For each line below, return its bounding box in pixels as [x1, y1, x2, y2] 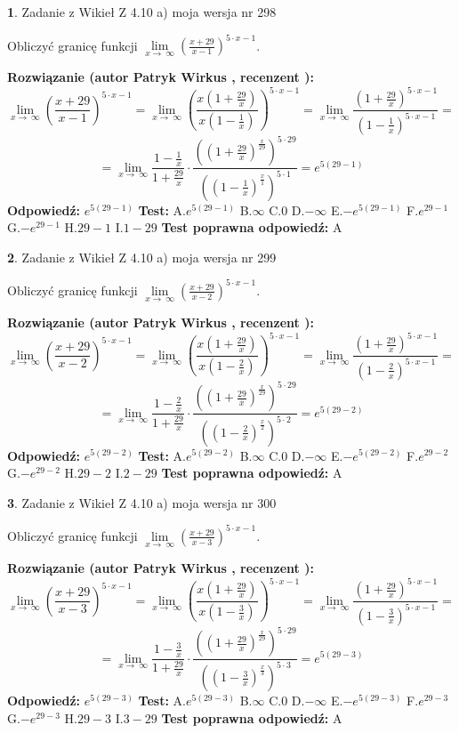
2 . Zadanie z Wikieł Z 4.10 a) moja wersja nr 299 [7, 247, 277, 266]
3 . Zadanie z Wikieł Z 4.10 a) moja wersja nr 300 [7, 493, 277, 511]
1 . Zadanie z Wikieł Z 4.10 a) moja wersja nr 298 [7, 3, 277, 20]
